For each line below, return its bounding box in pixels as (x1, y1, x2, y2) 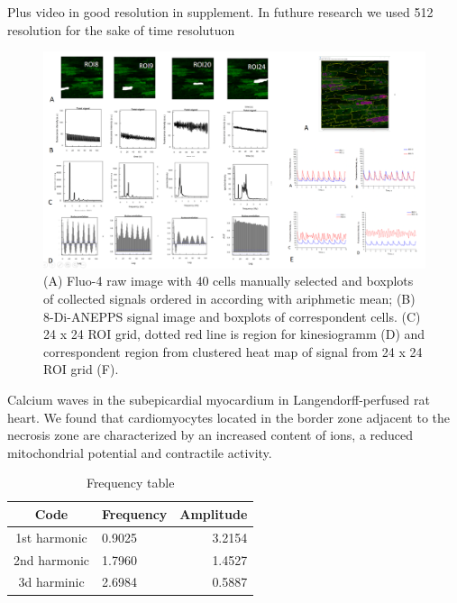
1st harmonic (15, 527, 87, 546)
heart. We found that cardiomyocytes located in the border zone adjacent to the (7, 407, 451, 426)
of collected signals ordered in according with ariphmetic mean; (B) (43, 288, 416, 307)
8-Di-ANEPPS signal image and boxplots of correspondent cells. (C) (43, 306, 421, 325)
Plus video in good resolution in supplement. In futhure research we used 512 (7, 3, 434, 21)
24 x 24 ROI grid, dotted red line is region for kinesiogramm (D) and (43, 324, 425, 343)
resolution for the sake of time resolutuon (7, 20, 235, 39)
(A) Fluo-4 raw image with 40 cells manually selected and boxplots (43, 271, 414, 290)
